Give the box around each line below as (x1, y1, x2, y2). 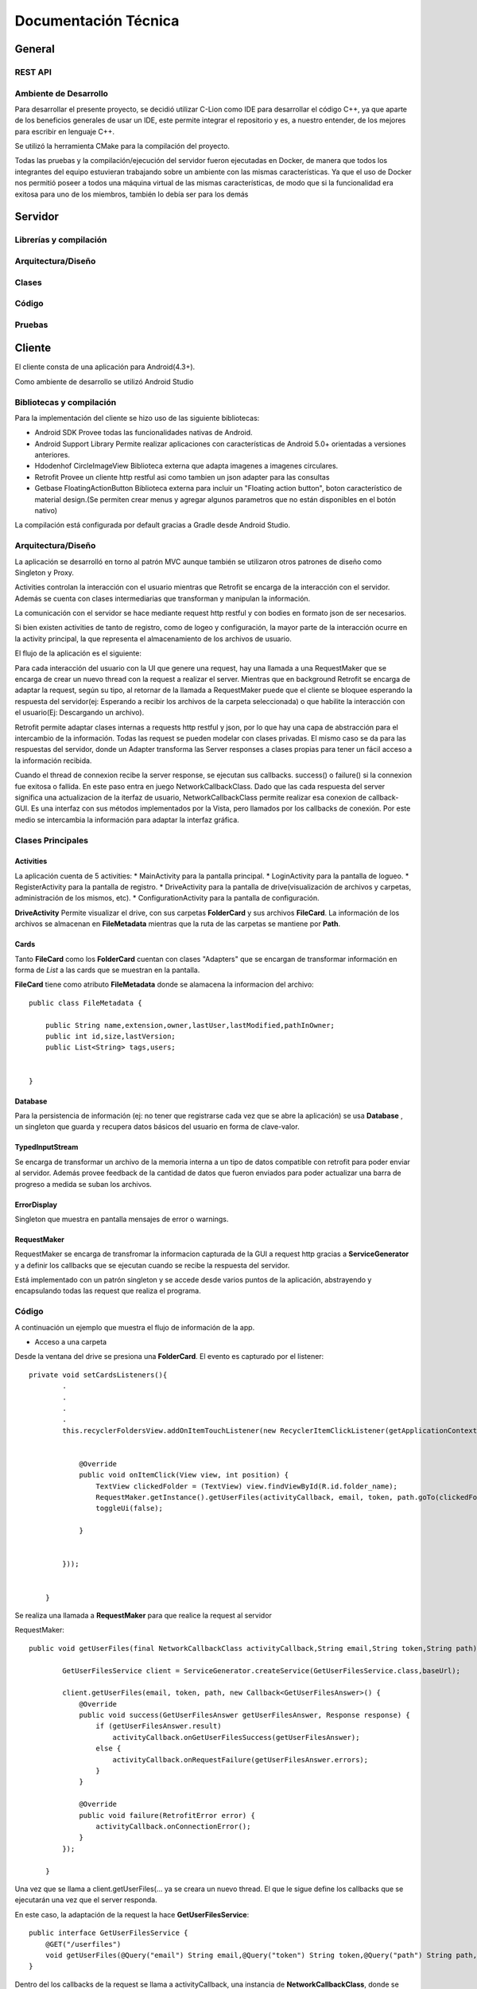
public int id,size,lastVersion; (45, 1031, 176, 1041)
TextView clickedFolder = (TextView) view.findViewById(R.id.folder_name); (95, 1481, 397, 1491)
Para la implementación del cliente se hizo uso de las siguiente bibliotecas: (14, 413, 260, 422)
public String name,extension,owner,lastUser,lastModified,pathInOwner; (45, 1021, 335, 1030)
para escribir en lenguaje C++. (14, 127, 115, 136)
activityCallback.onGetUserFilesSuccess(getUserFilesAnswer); (112, 1733, 360, 1742)
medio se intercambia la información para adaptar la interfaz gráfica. (14, 815, 240, 824)
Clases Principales (14, 835, 89, 846)
